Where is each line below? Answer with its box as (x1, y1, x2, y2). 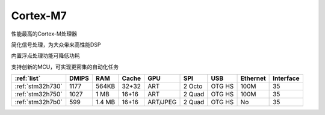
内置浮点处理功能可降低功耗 (11, 52, 80, 60)
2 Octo (183, 82, 203, 90)
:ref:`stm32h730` (14, 82, 63, 90)
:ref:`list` (14, 74, 41, 82)
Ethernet (240, 74, 266, 82)
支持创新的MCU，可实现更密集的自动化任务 (11, 63, 119, 70)
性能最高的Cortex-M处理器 (11, 30, 78, 37)
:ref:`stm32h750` (14, 90, 63, 99)
